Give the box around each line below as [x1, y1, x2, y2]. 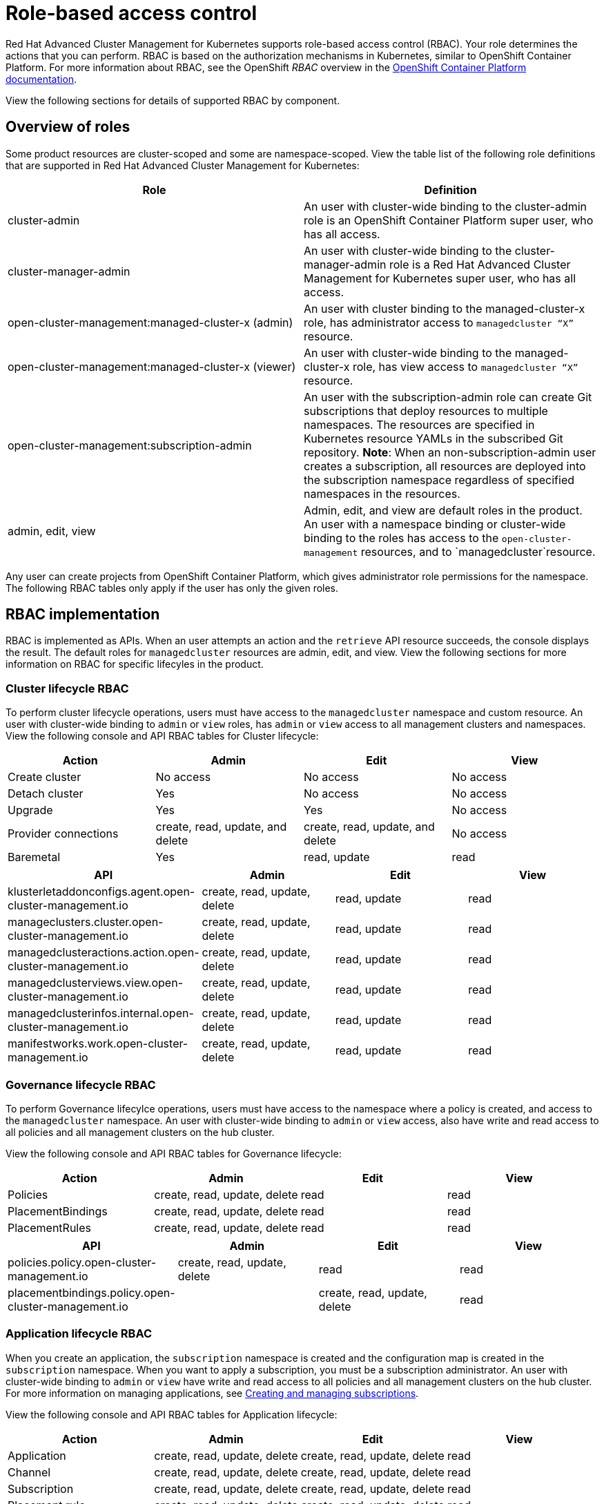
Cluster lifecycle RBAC [6, 681, 129, 695]
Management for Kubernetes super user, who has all [304, 271, 576, 285]
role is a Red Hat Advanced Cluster [389, 257, 571, 271]
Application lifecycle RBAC [6, 1327, 153, 1341]
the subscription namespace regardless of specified [304, 472, 575, 487]
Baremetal [8, 850, 61, 865]
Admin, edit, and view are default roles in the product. [304, 503, 583, 517]
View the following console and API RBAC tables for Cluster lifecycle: [6, 730, 319, 742]
